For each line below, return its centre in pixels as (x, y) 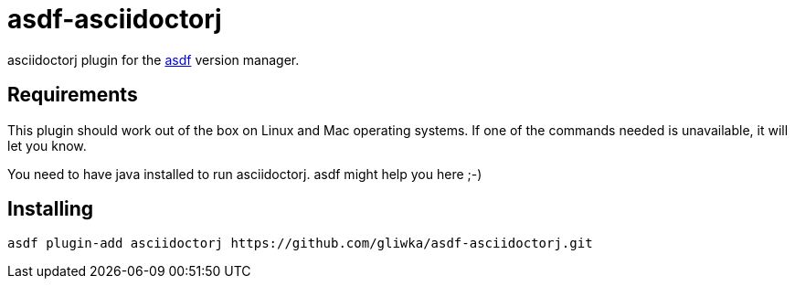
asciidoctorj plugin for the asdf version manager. (154, 59)
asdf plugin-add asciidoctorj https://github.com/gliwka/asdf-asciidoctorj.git (300, 244)
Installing (51, 209)
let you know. (47, 145)
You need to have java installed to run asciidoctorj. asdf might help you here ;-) (245, 174)
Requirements (73, 95)
